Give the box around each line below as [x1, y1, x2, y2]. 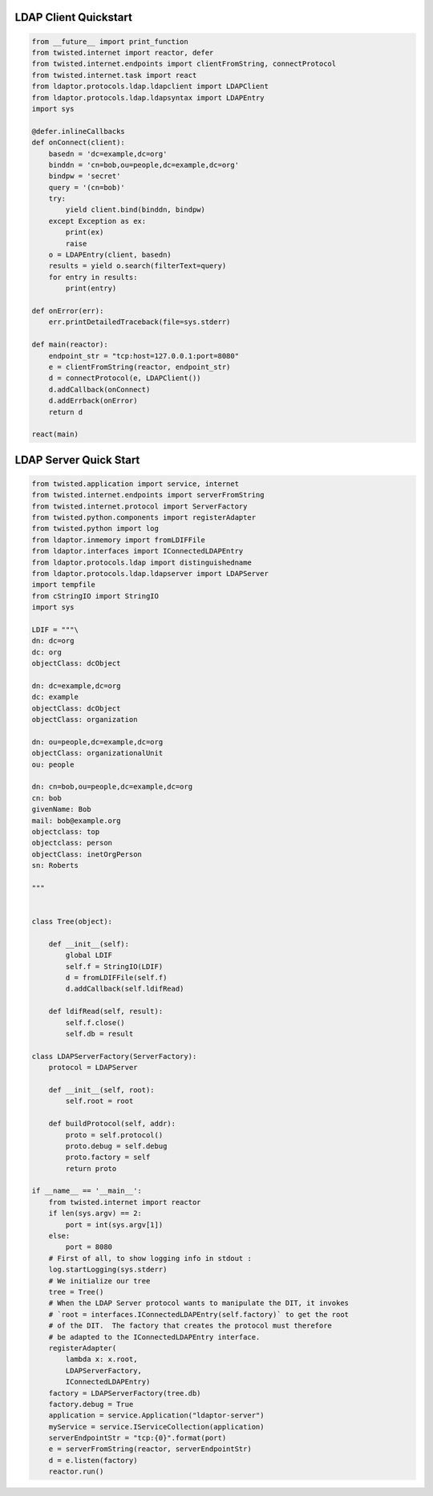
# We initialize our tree [48, 1276, 151, 1285]
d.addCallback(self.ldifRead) [65, 984, 184, 994]
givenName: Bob [31, 805, 91, 814]
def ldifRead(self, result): [48, 1007, 164, 1016]
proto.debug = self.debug [65, 1141, 168, 1150]
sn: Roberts [31, 861, 79, 870]
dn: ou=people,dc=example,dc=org [31, 737, 164, 746]
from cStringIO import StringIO [31, 591, 160, 601]
